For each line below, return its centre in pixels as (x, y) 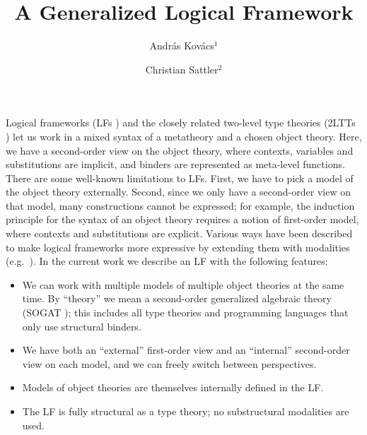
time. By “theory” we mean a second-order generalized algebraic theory (177, 298)
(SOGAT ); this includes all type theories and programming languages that (185, 312)
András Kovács (182, 46)
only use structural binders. (82, 326)
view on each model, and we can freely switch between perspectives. (169, 363)
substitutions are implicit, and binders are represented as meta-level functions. (175, 164)
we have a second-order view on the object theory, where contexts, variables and (180, 150)
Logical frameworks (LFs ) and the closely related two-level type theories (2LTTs (181, 123)
